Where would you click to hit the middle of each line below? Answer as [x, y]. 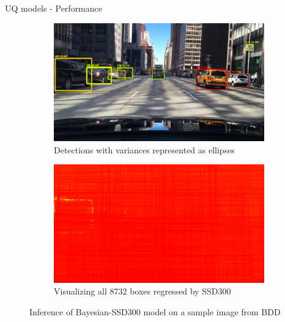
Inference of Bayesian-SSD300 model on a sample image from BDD [155, 311]
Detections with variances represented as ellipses [144, 149]
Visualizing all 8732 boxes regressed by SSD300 [142, 291]
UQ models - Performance [54, 8]
